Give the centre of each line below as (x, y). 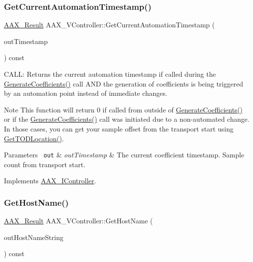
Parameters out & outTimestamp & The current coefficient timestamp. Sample (124, 155)
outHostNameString (34, 237)
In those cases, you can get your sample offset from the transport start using (119, 128)
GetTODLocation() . (34, 138)
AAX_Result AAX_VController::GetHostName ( (79, 221)
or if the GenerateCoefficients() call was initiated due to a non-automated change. (127, 119)
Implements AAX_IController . (50, 181)
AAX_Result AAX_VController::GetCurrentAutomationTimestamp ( (109, 25)
